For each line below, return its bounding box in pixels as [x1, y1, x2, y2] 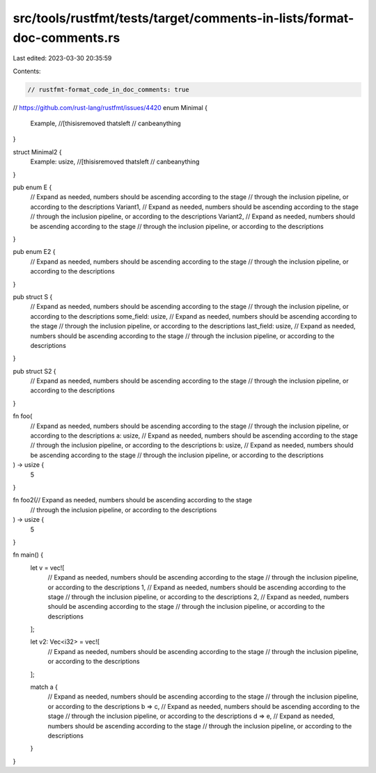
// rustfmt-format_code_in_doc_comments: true [27, 86, 189, 93]
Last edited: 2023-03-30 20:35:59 [13, 54, 112, 63]
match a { [30, 683, 58, 692]
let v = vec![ [30, 564, 65, 572]
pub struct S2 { [13, 367, 56, 375]
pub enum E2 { [13, 248, 56, 256]
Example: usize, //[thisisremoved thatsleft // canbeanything [30, 157, 200, 166]
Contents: [13, 67, 41, 75]
